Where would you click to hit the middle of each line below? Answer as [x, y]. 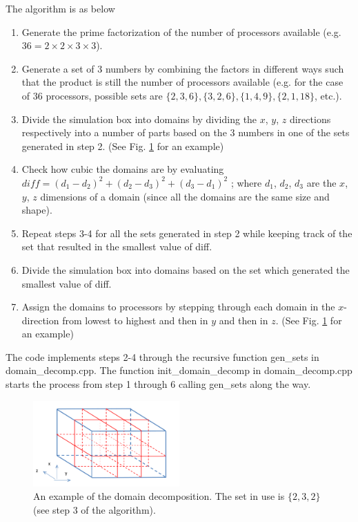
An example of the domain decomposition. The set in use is [159, 496]
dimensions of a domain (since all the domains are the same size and [185, 196]
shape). [37, 210]
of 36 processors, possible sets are [92, 95]
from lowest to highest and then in [135, 320]
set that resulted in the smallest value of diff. [117, 246]
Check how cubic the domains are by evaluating [123, 169]
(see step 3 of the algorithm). [95, 509]
